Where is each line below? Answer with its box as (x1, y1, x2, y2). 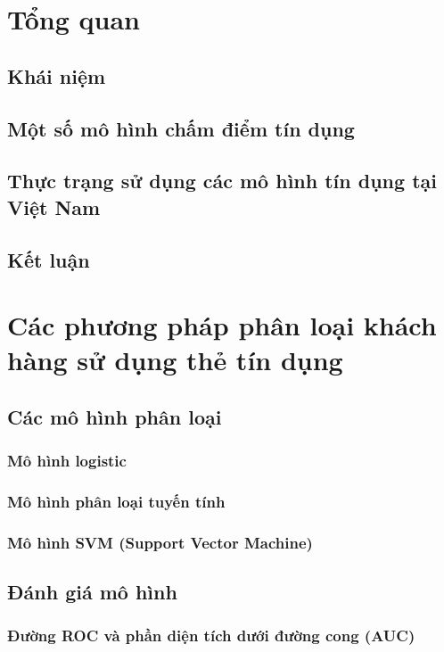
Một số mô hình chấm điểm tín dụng (7, 114, 355, 142)
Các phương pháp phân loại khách (7, 307, 437, 343)
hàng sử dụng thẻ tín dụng (7, 342, 343, 378)
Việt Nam (7, 193, 101, 220)
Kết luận (7, 245, 90, 273)
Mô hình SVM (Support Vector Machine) (7, 531, 313, 553)
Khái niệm (7, 62, 106, 89)
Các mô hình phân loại (7, 402, 222, 430)
